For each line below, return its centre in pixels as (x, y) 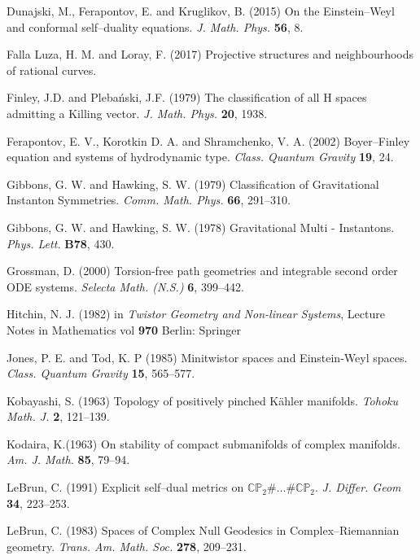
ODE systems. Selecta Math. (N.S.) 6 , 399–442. (125, 286)
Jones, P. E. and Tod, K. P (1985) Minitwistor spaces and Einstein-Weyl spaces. (207, 357)
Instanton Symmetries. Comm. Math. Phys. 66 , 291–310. (149, 200)
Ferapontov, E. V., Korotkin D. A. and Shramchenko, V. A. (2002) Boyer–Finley (208, 140)
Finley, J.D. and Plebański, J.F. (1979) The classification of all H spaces (187, 97)
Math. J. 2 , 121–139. (58, 416)
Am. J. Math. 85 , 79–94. (68, 459)
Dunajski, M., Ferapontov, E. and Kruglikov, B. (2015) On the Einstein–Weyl (201, 11)
